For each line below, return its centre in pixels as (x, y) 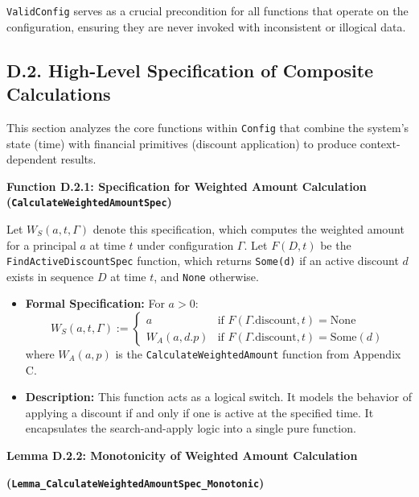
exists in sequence (50, 276)
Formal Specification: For (95, 303)
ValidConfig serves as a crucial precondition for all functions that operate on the (207, 10)
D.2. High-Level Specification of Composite (190, 70)
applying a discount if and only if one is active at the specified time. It (199, 412)
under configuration (185, 244)
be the (336, 244)
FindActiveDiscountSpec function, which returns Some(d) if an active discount (203, 261)
